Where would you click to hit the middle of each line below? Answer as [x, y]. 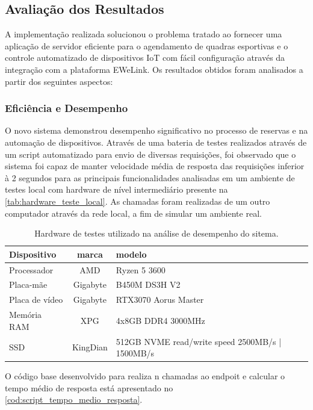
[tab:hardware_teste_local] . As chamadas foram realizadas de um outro [138, 201]
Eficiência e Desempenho [67, 108]
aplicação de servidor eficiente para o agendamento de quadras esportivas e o [147, 45]
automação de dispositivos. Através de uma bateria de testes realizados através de [156, 142]
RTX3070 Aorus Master [160, 300]
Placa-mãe [28, 284]
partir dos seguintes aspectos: [59, 81]
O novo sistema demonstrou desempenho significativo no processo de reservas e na [156, 130]
